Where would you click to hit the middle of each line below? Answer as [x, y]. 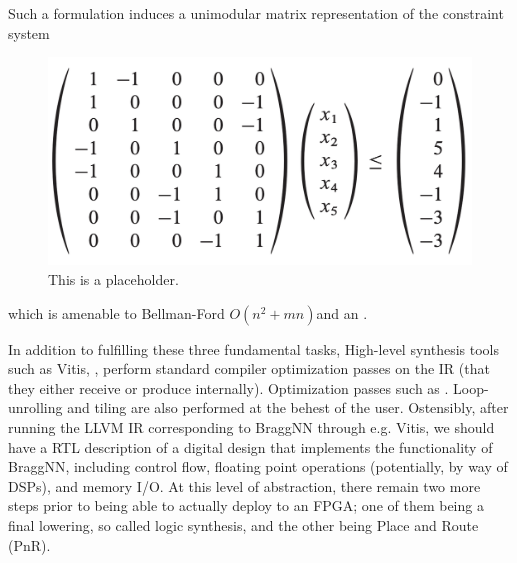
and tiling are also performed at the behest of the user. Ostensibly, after [288, 407]
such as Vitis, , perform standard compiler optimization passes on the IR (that [249, 368]
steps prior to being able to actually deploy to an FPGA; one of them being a [246, 505]
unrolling [35, 407]
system [29, 32]
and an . [342, 312]
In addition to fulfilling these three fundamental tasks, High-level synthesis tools [253, 348]
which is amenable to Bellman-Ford [116, 312]
